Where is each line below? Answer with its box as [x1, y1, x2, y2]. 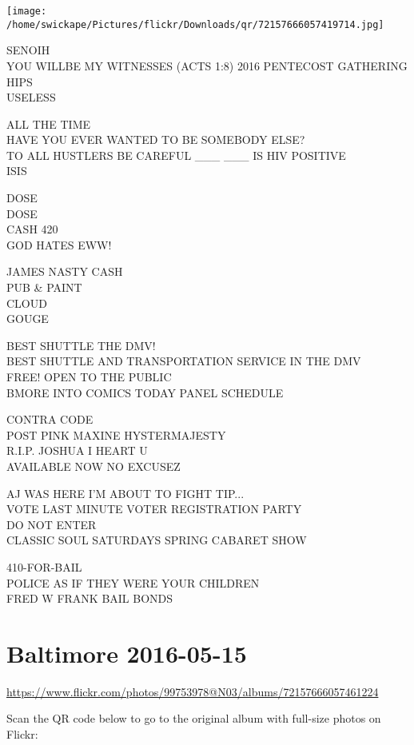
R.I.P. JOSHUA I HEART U [6, 442, 148, 459]
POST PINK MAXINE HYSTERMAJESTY [6, 426, 226, 443]
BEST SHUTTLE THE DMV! [6, 337, 156, 353]
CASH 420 [6, 221, 58, 237]
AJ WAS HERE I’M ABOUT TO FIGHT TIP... [6, 484, 245, 501]
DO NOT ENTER [6, 516, 97, 532]
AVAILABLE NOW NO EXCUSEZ [6, 457, 181, 474]
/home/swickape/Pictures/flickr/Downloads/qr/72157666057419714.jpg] [6, 18, 384, 30]
